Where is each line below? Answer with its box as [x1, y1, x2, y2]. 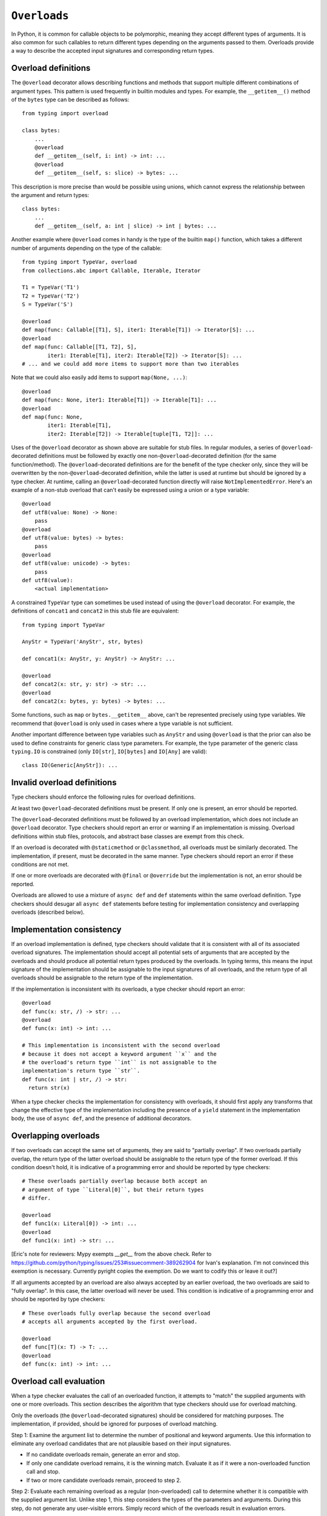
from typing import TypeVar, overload [22, 258, 137, 266]
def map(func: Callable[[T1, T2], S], [22, 343, 137, 350]
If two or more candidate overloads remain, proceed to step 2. [26, 1477, 182, 1484]
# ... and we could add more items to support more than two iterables [22, 360, 239, 367]
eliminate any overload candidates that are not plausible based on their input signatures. [11, 1440, 231, 1447]
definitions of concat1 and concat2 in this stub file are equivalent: [11, 607, 179, 615]
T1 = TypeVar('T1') [22, 284, 80, 291]
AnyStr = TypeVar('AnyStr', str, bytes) [22, 639, 144, 645]
